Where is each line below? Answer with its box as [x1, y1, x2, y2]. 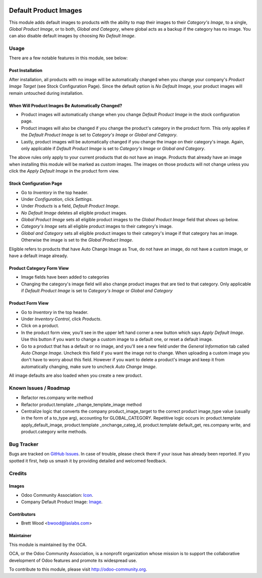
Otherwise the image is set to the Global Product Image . [21, 237, 133, 243]
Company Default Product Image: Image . [21, 499, 103, 505]
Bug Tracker [9, 440, 39, 447]
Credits [9, 470, 27, 476]
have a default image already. [9, 253, 68, 259]
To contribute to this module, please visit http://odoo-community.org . [9, 566, 147, 572]
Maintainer [9, 533, 32, 539]
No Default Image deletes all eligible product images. [21, 210, 127, 216]
